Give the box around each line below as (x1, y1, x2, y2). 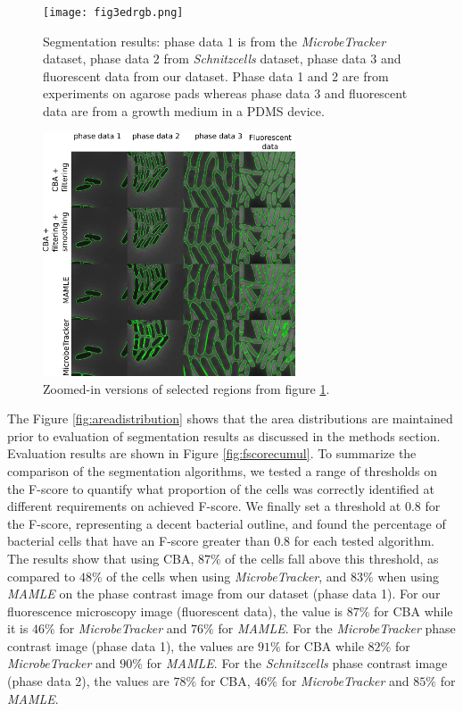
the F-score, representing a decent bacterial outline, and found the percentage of (7, 514, 446, 532)
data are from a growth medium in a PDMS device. (43, 102, 325, 121)
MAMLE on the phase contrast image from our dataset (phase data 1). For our (7, 584, 441, 603)
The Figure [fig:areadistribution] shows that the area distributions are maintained (7, 409, 453, 428)
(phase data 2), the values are (7, 672, 169, 690)
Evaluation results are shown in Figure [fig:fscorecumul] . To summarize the (7, 444, 417, 463)
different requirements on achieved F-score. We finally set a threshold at (7, 497, 401, 515)
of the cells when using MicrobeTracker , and (106, 566, 347, 585)
